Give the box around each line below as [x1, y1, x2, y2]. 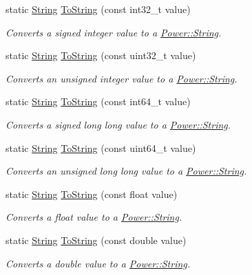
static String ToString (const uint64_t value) [6, 140, 196, 155]
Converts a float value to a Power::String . [6, 210, 182, 224]
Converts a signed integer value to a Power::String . [6, 25, 222, 39]
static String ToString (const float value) [6, 186, 178, 201]
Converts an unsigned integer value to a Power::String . [6, 71, 238, 85]
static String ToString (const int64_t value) [6, 94, 191, 109]
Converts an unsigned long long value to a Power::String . [6, 164, 247, 178]
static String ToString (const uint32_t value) [6, 48, 196, 63]
